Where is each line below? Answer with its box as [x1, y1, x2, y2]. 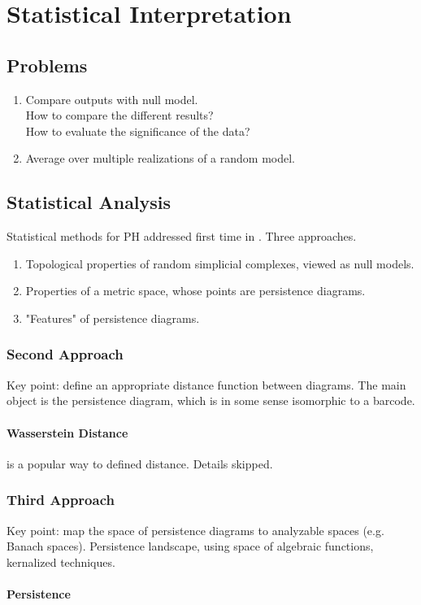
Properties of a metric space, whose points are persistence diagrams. [25, 282, 366, 299]
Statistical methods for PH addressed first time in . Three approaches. [7, 228, 357, 245]
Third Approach [7, 490, 115, 510]
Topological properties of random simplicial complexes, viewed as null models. [25, 255, 414, 272]
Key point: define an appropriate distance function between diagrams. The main [7, 376, 406, 393]
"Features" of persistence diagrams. [25, 309, 200, 326]
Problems [7, 52, 88, 77]
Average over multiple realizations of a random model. [25, 150, 295, 167]
